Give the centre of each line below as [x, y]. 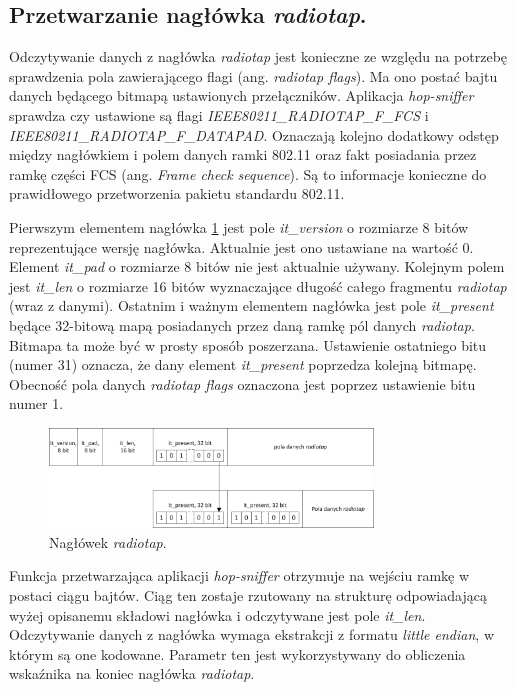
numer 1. [36, 403]
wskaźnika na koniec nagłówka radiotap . [132, 673]
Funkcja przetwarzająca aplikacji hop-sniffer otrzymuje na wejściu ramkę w [239, 575]
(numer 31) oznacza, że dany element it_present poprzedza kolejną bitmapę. [243, 364]
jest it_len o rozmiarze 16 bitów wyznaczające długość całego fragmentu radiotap [258, 285]
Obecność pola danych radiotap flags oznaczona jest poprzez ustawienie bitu [242, 383]
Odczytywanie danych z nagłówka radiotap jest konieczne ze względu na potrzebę [258, 56]
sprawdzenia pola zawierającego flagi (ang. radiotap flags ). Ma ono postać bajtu [253, 75]
